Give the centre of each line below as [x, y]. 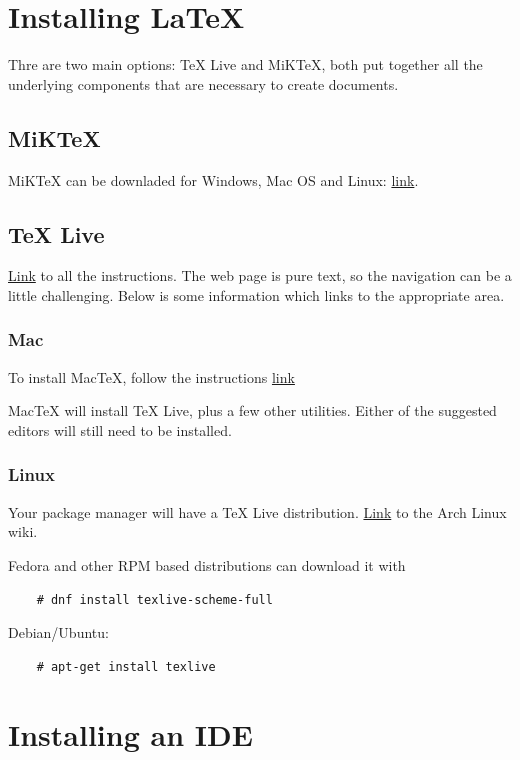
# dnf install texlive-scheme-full [154, 599]
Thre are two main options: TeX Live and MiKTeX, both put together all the [245, 64]
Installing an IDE [130, 734]
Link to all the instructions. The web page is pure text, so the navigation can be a [260, 275]
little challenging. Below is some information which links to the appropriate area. [256, 294]
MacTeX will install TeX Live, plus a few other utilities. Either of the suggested [252, 410]
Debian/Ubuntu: [58, 632]
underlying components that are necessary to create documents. [203, 83]
